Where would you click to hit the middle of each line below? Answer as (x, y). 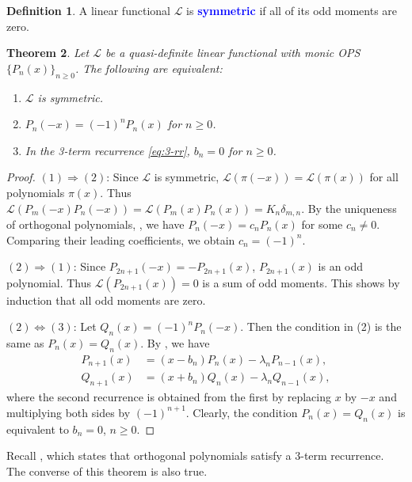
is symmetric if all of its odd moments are (292, 10)
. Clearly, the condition (242, 412)
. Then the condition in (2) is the (321, 326)
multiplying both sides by (69, 412)
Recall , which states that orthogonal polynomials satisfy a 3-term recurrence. (195, 455)
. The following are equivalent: (149, 68)
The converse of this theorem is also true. (107, 471)
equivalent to (38, 429)
